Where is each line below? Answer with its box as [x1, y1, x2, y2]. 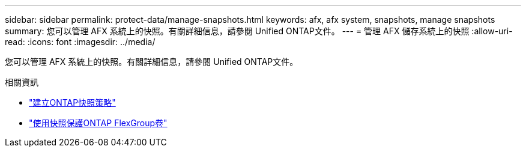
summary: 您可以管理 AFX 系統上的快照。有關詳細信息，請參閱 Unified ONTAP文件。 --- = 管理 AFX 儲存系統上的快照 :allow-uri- [5, 26, 513, 36]
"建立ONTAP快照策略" [29, 97, 116, 108]
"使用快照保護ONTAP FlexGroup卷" [29, 118, 168, 128]
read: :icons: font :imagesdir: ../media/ [5, 37, 156, 47]
